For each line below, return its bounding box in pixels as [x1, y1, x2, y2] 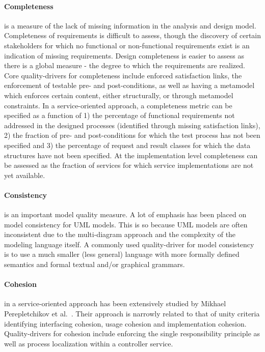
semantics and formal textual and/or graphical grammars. [4, 259, 185, 270]
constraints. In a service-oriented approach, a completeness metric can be [4, 100, 232, 110]
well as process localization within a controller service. [4, 338, 173, 348]
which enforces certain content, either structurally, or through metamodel [4, 90, 233, 100]
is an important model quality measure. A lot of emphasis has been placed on [4, 209, 247, 220]
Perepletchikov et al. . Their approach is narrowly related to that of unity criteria [4, 308, 260, 319]
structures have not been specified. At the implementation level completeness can [4, 150, 258, 160]
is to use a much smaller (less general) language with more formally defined [4, 249, 240, 259]
